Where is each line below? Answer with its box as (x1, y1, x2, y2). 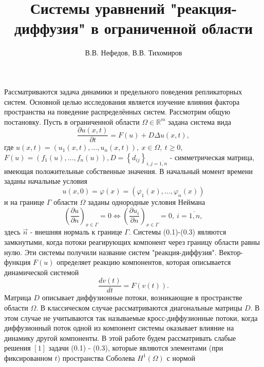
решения (4, 342, 31, 353)
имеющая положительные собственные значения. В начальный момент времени (4, 165, 253, 176)
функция (4, 257, 31, 267)
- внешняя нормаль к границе (30, 226, 122, 237)
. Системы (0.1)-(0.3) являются (128, 226, 227, 237)
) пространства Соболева (57, 352, 135, 363)
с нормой (166, 352, 196, 363)
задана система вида (168, 116, 232, 127)
